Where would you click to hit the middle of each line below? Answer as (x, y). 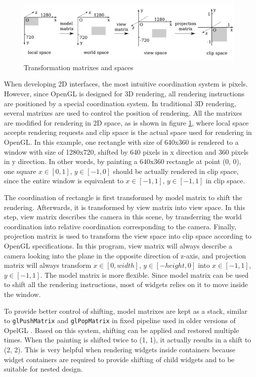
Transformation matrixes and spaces (79, 67)
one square (20, 171)
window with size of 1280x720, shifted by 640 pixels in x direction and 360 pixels (126, 151)
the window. (22, 294)
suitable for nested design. (43, 369)
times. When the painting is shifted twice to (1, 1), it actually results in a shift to (128, 340)
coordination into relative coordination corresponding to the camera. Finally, (120, 226)
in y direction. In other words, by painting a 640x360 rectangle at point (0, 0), (123, 161)
